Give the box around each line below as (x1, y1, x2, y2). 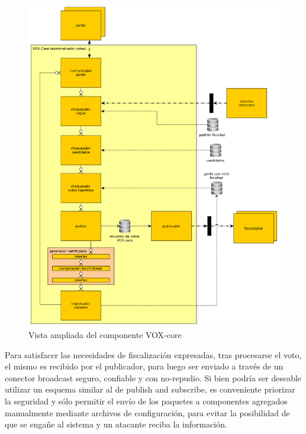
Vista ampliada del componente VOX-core (28, 328, 182, 340)
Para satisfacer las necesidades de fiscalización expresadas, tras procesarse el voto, (5, 348, 302, 361)
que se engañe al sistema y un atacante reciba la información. (5, 418, 227, 430)
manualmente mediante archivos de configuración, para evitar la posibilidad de (5, 406, 290, 419)
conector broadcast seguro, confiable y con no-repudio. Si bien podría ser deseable (5, 371, 302, 384)
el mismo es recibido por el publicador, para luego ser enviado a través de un (5, 360, 284, 372)
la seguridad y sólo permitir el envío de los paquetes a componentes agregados (5, 394, 288, 407)
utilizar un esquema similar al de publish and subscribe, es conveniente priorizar (5, 383, 295, 396)
